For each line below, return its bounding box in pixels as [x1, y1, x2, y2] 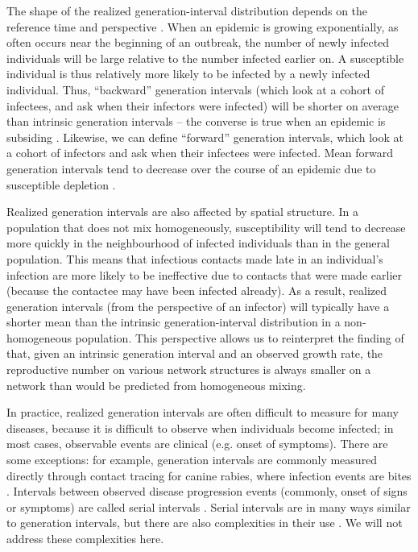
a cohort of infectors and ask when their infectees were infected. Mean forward [6, 144, 393, 161]
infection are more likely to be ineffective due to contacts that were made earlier [6, 266, 402, 283]
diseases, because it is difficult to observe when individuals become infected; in [6, 419, 394, 436]
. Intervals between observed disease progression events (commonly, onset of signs [6, 483, 408, 500]
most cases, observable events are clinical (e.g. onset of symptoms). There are [6, 435, 388, 452]
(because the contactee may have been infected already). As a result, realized [6, 282, 387, 299]
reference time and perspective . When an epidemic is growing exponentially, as [6, 18, 399, 35]
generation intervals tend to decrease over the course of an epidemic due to [6, 160, 376, 176]
